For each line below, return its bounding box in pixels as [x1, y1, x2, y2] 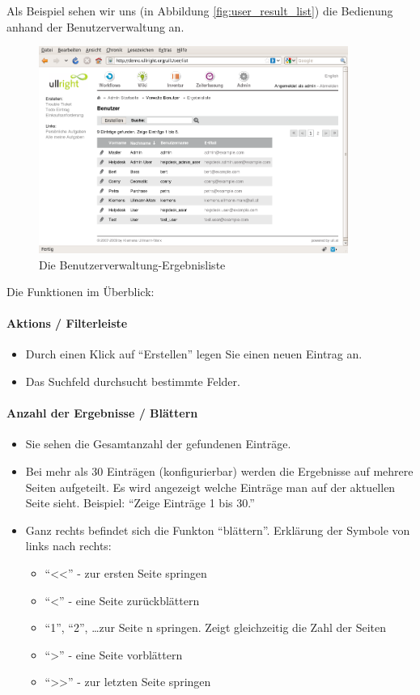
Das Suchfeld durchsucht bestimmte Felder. [25, 373, 240, 390]
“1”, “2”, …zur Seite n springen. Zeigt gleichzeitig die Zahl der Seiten [45, 619, 386, 636]
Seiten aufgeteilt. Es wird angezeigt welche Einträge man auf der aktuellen [25, 478, 396, 495]
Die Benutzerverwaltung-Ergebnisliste [39, 256, 226, 273]
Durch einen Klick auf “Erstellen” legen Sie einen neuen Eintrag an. [25, 345, 363, 362]
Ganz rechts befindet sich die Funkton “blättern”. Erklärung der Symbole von [25, 521, 410, 538]
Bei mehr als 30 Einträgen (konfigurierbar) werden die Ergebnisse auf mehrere [25, 463, 414, 480]
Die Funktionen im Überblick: [6, 283, 155, 300]
